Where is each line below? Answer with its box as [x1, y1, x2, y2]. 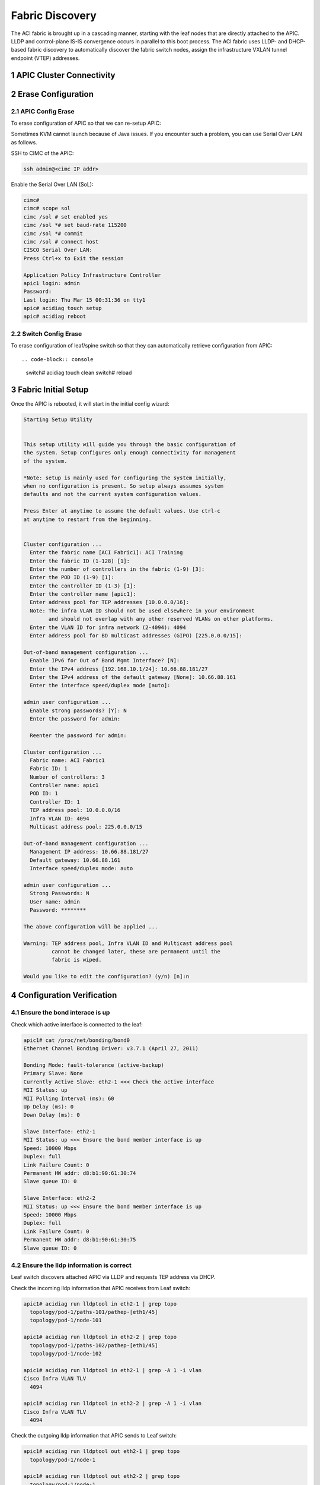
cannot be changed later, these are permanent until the [51, 948, 220, 955]
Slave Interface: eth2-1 [23, 1129, 96, 1135]
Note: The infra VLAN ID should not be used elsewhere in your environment [30, 607, 255, 614]
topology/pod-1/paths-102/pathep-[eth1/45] [30, 1342, 158, 1348]
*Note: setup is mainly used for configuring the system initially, [23, 474, 227, 481]
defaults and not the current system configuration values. [23, 491, 202, 498]
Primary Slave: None [23, 1070, 83, 1077]
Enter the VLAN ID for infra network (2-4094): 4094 [30, 624, 186, 631]
